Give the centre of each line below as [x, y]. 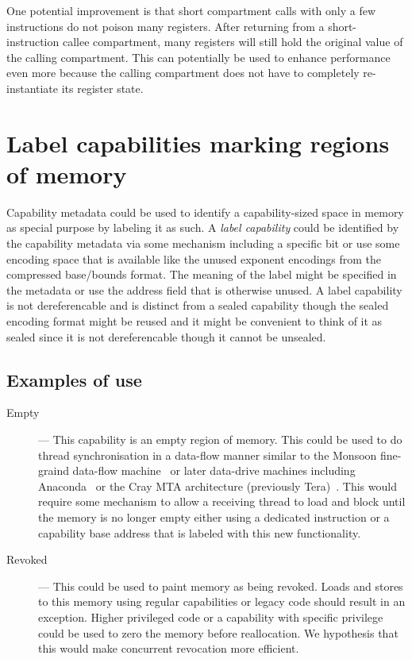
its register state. [102, 88]
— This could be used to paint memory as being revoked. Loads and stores [221, 586]
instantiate [33, 88]
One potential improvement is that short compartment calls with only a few [191, 10]
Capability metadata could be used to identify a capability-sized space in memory [205, 212]
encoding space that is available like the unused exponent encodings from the [194, 258]
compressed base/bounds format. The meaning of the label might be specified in [202, 274]
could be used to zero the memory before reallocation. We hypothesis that [218, 632]
